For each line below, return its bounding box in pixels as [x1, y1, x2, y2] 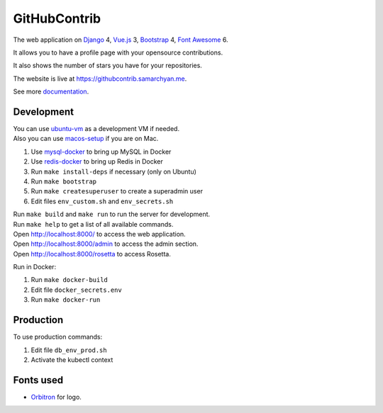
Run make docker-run [30, 295, 101, 304]
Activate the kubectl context [30, 355, 113, 364]
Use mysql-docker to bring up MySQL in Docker [30, 147, 172, 156]
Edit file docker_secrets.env [30, 285, 122, 294]
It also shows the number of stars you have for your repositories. [13, 61, 202, 70]
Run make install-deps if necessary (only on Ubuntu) [30, 167, 196, 176]
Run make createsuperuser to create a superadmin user [30, 187, 204, 196]
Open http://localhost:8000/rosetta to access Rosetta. [13, 249, 172, 258]
